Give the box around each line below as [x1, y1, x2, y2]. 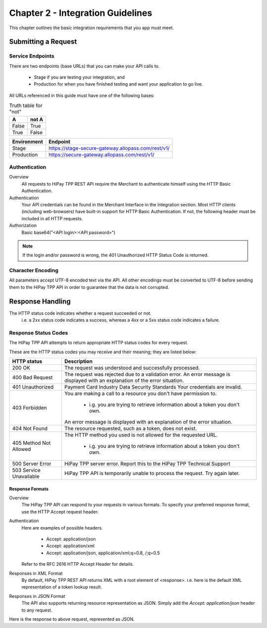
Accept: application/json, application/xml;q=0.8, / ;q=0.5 [46, 550, 160, 556]
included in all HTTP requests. [21, 215, 83, 221]
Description [64, 358, 93, 365]
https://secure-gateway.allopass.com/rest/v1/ [48, 151, 155, 158]
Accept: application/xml [46, 543, 95, 549]
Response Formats [9, 485, 49, 492]
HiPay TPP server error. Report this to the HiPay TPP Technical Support [64, 460, 230, 467]
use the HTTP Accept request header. [21, 509, 99, 515]
